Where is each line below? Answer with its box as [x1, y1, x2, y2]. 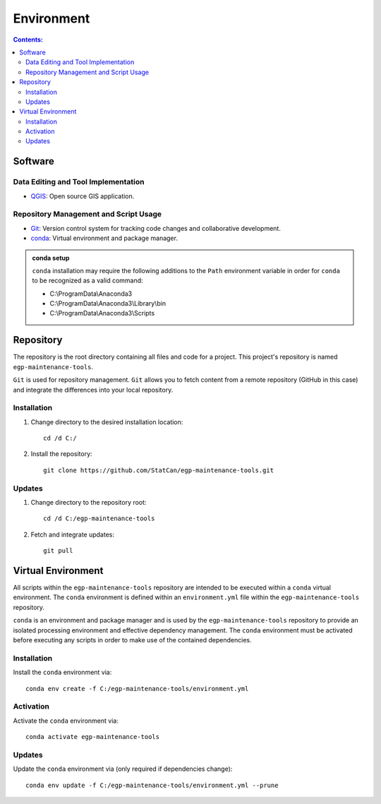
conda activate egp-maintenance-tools [25, 733, 160, 741]
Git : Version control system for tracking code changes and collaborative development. [30, 224, 282, 232]
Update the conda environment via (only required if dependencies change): [13, 764, 233, 773]
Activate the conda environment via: [13, 716, 119, 725]
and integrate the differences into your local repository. [13, 385, 174, 394]
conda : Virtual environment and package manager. [30, 234, 178, 243]
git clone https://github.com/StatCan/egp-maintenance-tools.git [43, 466, 274, 474]
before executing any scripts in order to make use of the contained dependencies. [13, 636, 252, 644]
